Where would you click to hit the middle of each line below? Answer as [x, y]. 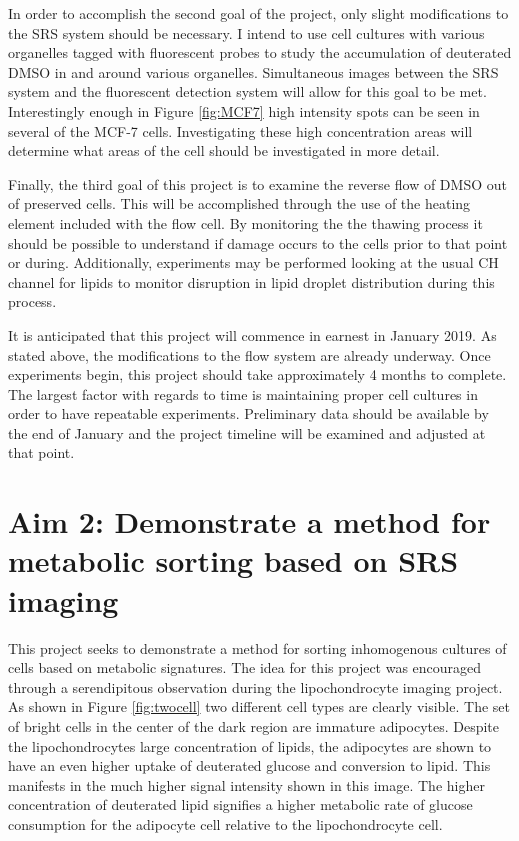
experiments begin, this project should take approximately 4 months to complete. [257, 374]
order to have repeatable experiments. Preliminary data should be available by [248, 413]
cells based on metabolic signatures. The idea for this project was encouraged [245, 667]
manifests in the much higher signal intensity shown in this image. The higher [246, 784]
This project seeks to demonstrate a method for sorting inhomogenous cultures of [257, 647]
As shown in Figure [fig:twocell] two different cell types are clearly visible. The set [259, 706]
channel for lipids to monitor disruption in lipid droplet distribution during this [251, 281]
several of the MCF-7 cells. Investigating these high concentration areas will [240, 130]
